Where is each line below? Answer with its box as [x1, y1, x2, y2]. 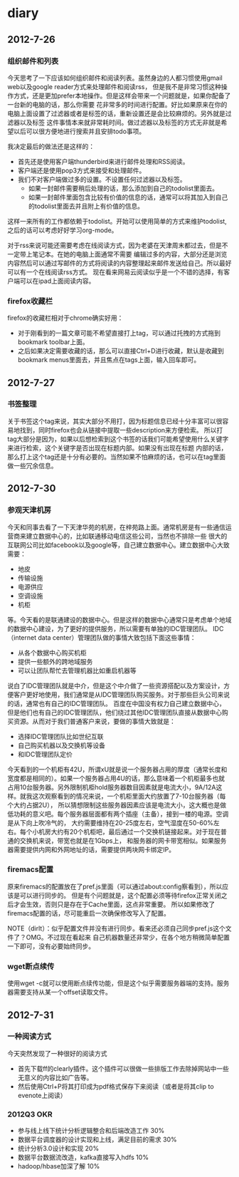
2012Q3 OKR [7, 1109, 53, 1119]
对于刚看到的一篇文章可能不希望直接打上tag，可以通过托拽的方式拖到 [17, 329, 221, 338]
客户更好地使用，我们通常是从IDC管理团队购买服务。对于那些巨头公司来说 [13, 690, 230, 699]
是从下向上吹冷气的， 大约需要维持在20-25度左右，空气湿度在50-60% [7, 818, 213, 827]
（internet [7, 633, 37, 642]
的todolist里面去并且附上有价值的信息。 [28, 202, 144, 210]
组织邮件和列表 [7, 56, 59, 66]
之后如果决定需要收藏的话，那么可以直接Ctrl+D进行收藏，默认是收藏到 [17, 347, 224, 356]
